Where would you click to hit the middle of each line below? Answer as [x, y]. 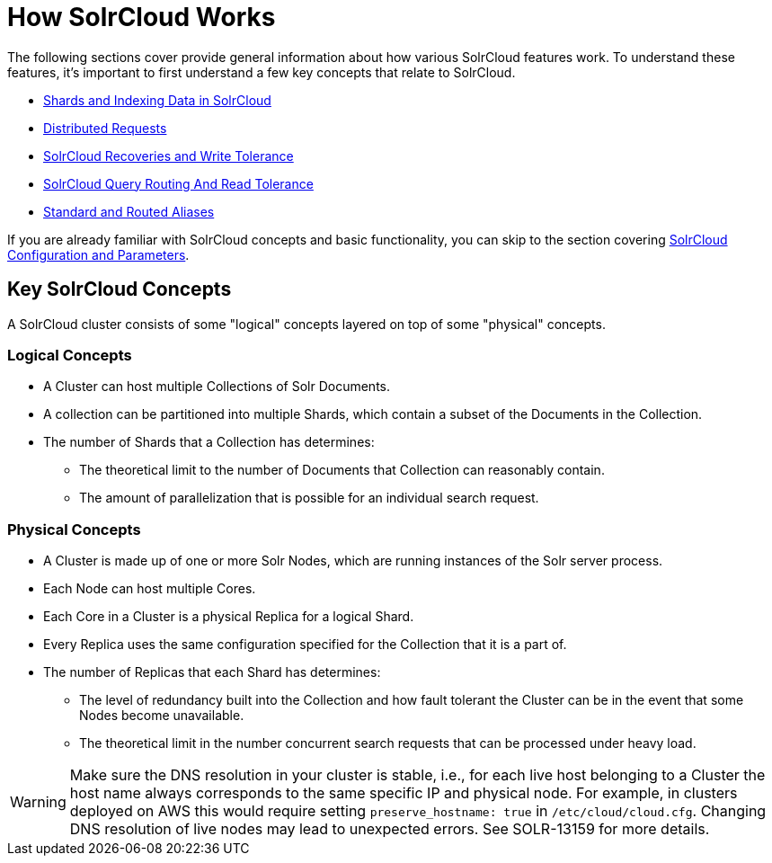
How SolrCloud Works [142, 17]
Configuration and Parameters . [98, 254]
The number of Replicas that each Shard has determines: [212, 672]
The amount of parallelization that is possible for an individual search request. [309, 498]
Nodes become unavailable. [162, 716]
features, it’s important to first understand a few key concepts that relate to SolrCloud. [262, 72]
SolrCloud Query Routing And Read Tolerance [178, 183]
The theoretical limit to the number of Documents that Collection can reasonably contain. [342, 470]
